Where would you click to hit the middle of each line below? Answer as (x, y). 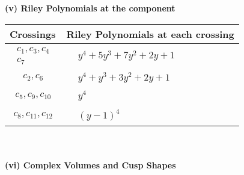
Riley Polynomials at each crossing (150, 34)
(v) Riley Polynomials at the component (90, 8)
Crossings (33, 34)
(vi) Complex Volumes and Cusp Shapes (90, 164)
